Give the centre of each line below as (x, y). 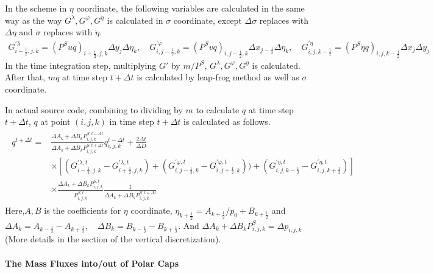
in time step (132, 121)
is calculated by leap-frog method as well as (218, 77)
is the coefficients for (83, 210)
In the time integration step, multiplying (81, 65)
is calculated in (135, 20)
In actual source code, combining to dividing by (94, 109)
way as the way (34, 20)
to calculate (218, 109)
